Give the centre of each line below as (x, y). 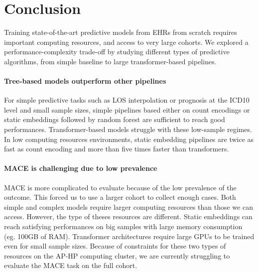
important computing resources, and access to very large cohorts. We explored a (126, 42)
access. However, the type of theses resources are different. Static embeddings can (128, 216)
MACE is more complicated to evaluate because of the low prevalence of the (120, 187)
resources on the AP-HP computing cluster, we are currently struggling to (117, 255)
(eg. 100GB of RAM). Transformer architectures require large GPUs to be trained (129, 236)
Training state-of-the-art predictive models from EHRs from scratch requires (121, 32)
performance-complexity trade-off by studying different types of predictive (117, 52)
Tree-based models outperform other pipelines (85, 81)
